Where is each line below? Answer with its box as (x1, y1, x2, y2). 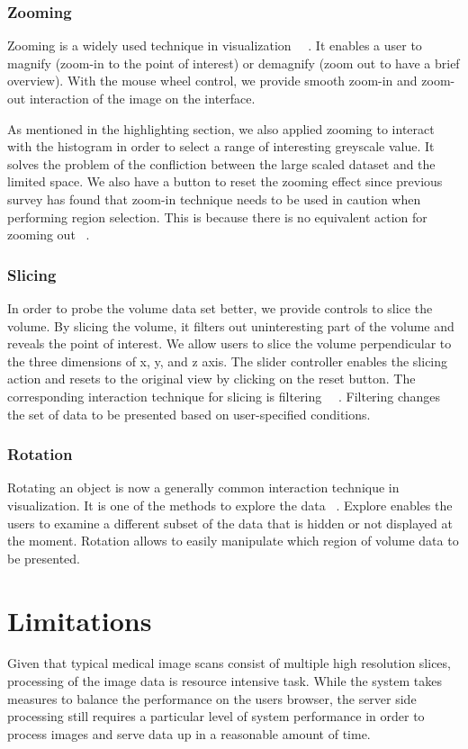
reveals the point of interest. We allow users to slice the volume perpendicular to (7, 334, 452, 353)
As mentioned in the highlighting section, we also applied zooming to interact (7, 119, 435, 138)
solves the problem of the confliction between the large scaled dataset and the (7, 154, 436, 173)
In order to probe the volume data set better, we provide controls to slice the (7, 298, 433, 317)
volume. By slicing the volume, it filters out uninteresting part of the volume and (7, 316, 454, 335)
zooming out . (7, 225, 90, 244)
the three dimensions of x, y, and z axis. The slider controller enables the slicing (7, 351, 448, 370)
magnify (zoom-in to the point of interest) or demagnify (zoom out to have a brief (7, 53, 460, 72)
